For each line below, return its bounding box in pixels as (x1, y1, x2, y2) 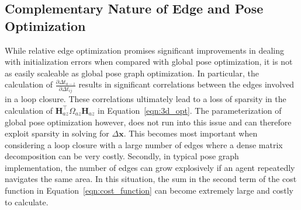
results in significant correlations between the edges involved (78, 78, 295, 90)
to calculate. (5, 195, 49, 208)
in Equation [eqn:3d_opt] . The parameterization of (98, 104, 282, 116)
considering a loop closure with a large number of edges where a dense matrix (5, 138, 283, 150)
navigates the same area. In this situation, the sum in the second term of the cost (5, 173, 297, 185)
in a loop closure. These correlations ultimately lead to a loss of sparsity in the (5, 93, 286, 105)
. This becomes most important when (123, 127, 258, 139)
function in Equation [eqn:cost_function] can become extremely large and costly (5, 184, 293, 197)
